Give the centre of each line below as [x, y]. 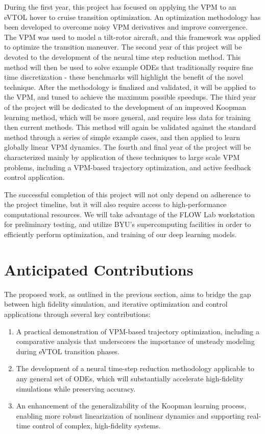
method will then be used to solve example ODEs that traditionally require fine [129, 67]
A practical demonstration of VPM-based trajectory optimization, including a [138, 331]
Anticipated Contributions [99, 269]
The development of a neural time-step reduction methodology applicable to [135, 368]
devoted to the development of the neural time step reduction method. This [123, 56]
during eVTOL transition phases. [68, 351]
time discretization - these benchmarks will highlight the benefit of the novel [124, 77]
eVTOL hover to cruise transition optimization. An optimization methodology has [132, 17]
